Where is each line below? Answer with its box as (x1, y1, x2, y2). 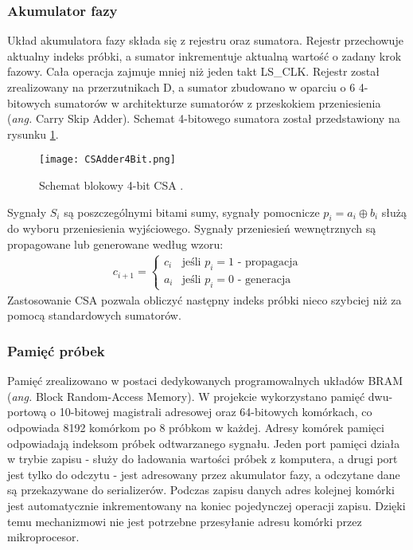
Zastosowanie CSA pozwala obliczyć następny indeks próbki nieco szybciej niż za (7, 291, 402, 308)
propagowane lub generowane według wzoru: (7, 236, 224, 253)
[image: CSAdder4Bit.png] (39, 154, 176, 166)
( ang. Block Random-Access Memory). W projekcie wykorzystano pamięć (7, 387, 365, 404)
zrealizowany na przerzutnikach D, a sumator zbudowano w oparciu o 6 (7, 79, 356, 95)
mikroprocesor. (7, 528, 80, 545)
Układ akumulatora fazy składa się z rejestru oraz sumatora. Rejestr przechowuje (7, 32, 403, 49)
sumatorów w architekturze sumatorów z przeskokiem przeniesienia (54, 94, 381, 111)
